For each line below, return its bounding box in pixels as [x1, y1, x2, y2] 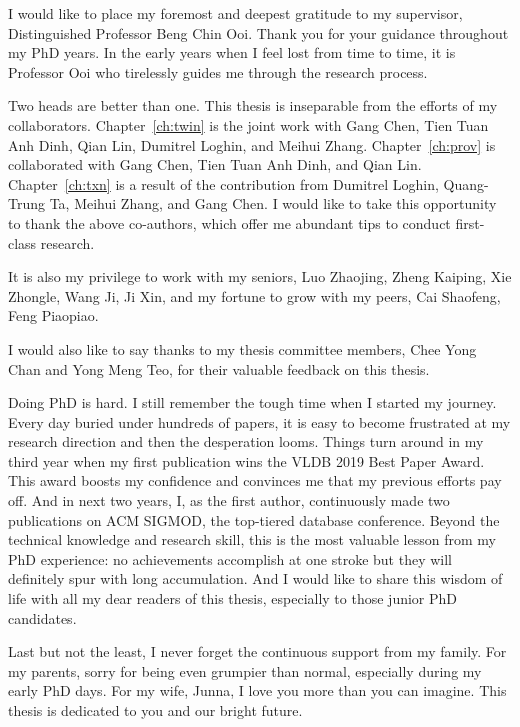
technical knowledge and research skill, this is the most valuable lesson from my [8, 529, 496, 550]
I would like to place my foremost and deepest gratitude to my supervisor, [8, 3, 463, 23]
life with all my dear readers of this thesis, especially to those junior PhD [8, 588, 458, 609]
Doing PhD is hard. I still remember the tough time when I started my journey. [8, 392, 497, 413]
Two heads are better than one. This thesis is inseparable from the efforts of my [8, 95, 498, 116]
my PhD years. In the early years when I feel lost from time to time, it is [8, 42, 456, 63]
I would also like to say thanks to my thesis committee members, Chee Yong [8, 338, 477, 359]
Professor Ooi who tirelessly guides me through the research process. [8, 61, 428, 82]
